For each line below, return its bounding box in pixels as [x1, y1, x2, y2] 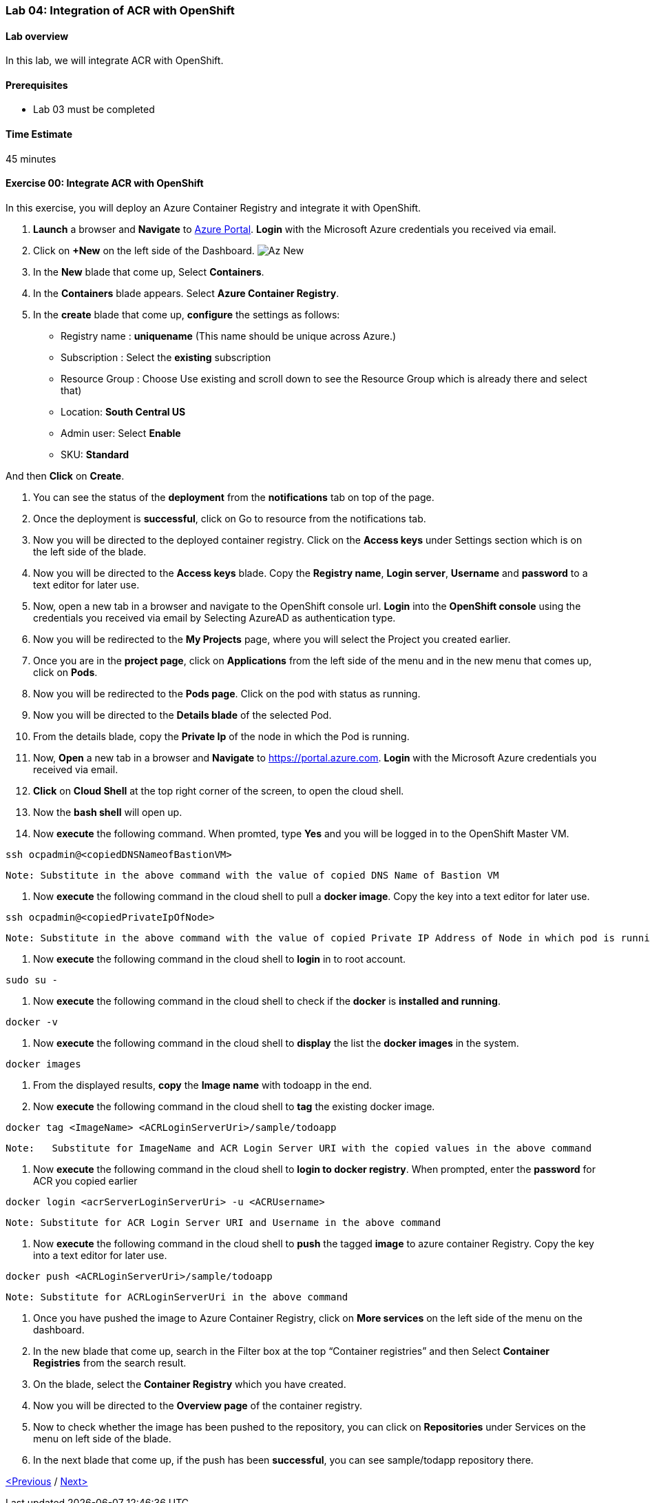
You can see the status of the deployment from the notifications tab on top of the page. [33, 491, 434, 503]
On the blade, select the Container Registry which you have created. [33, 1378, 346, 1390]
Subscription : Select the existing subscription [61, 351, 271, 363]
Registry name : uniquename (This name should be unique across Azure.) [61, 329, 397, 342]
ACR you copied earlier [33, 1174, 138, 1187]
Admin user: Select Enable [61, 427, 181, 439]
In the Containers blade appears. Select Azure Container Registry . [33, 287, 339, 299]
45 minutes [6, 152, 56, 165]
